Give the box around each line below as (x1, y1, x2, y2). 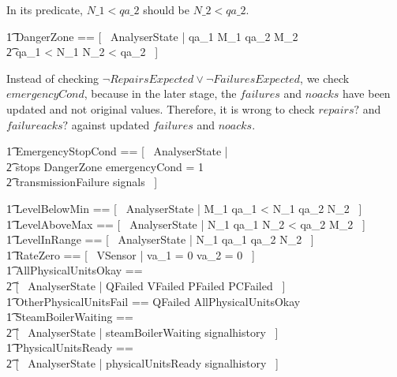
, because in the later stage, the (84, 85, 237, 102)
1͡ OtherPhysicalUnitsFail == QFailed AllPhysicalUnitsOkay (6, 293, 301, 309)
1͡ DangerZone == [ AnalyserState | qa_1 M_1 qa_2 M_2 (6, 28, 298, 44)
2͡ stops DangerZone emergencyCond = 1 (6, 158, 204, 174)
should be (143, 2, 190, 17)
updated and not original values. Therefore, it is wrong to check (6, 100, 315, 117)
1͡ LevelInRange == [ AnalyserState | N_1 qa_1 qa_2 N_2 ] (6, 231, 314, 248)
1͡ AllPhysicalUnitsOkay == (6, 262, 143, 278)
